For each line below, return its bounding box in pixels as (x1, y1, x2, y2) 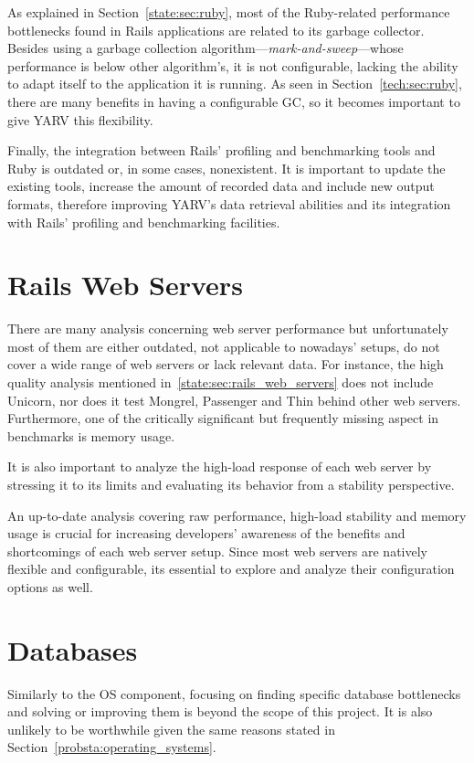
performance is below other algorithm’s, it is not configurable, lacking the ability (7, 56, 458, 75)
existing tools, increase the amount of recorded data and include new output (7, 176, 435, 196)
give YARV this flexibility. (7, 110, 153, 129)
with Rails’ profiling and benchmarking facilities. (7, 212, 280, 231)
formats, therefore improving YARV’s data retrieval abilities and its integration (7, 194, 451, 213)
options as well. (7, 577, 93, 596)
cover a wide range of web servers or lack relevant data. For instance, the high (7, 355, 444, 374)
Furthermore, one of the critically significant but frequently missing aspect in (7, 408, 439, 428)
